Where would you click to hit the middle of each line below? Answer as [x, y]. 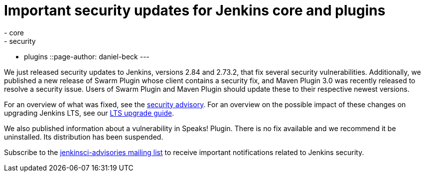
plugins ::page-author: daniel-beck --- [87, 56]
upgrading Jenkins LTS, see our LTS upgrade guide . [89, 113]
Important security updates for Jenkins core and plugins [195, 10]
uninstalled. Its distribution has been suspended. [84, 137]
